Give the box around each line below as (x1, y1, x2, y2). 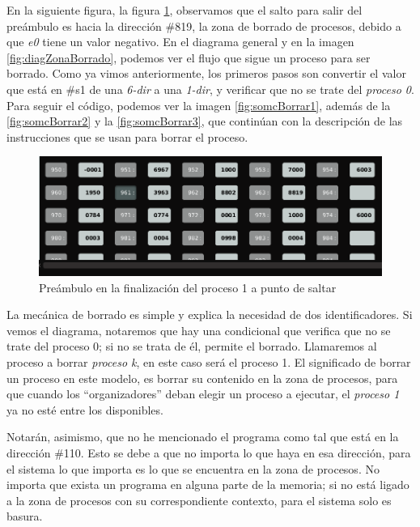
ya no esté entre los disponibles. (6, 401, 163, 418)
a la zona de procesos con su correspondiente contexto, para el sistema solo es (6, 491, 392, 508)
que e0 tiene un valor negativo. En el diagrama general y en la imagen (6, 33, 354, 50)
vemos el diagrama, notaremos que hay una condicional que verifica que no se (6, 321, 391, 338)
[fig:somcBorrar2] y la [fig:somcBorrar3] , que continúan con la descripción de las (6, 113, 403, 130)
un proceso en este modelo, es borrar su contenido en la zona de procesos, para (6, 369, 398, 386)
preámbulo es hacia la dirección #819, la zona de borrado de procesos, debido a (6, 17, 401, 34)
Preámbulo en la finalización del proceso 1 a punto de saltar (39, 278, 337, 295)
